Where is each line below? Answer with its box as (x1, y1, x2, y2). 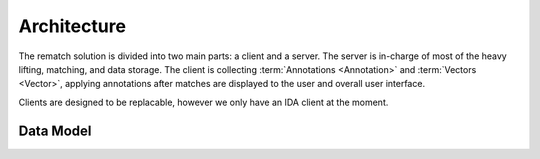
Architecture (18, 15, 127, 37)
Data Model (18, 122, 92, 139)
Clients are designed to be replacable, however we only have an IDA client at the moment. (18, 96, 389, 108)
